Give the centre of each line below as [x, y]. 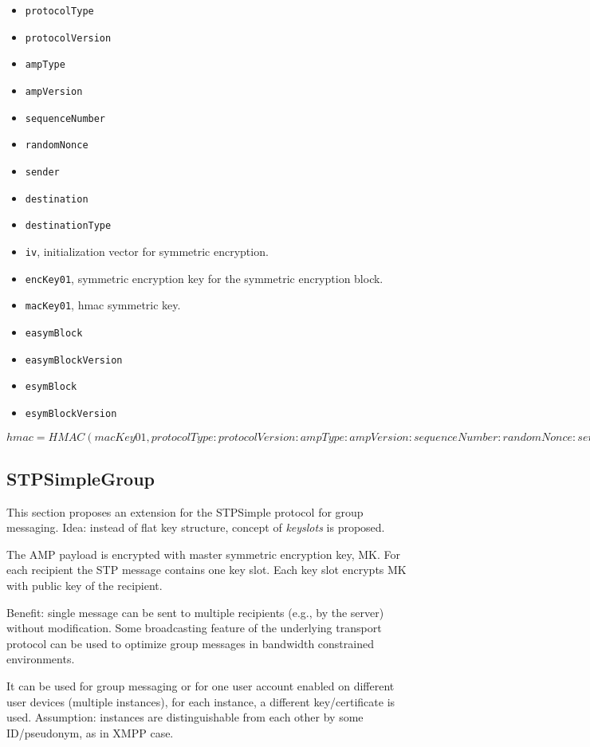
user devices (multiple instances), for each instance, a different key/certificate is [201, 701]
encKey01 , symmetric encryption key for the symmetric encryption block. [204, 278]
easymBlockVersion [74, 360]
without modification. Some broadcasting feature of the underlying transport [194, 628]
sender [42, 172]
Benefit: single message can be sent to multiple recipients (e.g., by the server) [195, 612]
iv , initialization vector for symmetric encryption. [147, 251]
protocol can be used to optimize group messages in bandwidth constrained [190, 643]
